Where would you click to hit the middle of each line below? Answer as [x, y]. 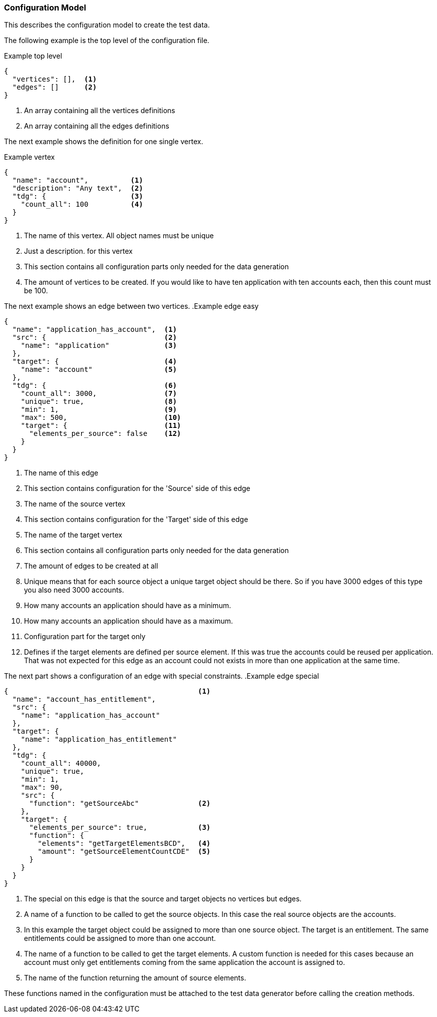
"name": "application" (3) [99, 346]
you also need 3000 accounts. [74, 590]
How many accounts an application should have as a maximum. [128, 621]
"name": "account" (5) [99, 370]
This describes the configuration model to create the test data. [107, 25]
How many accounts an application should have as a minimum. [127, 606]
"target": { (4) [94, 362]
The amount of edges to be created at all [91, 566]
